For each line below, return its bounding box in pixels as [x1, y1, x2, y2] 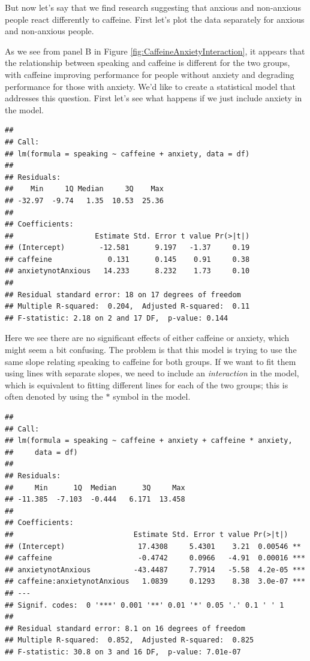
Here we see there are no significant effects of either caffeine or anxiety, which [5, 331, 290, 344]
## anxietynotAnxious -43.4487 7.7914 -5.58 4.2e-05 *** [5, 565, 306, 574]
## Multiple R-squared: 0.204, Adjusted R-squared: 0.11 [5, 302, 250, 311]
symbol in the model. [113, 390, 191, 403]
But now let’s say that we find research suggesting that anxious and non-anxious [5, 1, 301, 13]
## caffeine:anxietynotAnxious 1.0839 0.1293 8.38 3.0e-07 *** [5, 577, 306, 586]
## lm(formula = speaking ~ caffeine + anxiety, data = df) [5, 149, 250, 158]
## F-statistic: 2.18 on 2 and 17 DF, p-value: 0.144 [5, 313, 228, 322]
